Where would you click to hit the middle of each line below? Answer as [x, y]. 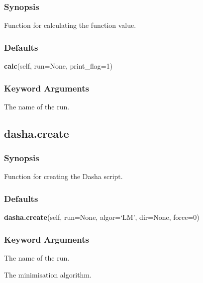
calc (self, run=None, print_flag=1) [58, 66]
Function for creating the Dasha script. [63, 176]
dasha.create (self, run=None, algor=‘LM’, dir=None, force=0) [102, 217]
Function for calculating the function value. [70, 25]
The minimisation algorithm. [48, 274]
